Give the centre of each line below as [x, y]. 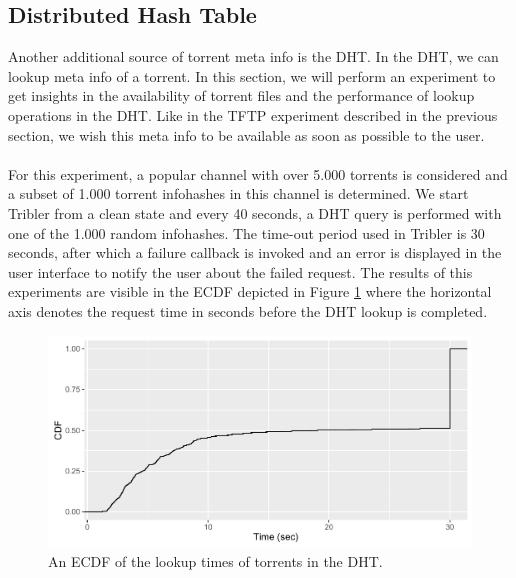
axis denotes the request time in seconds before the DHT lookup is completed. [248, 310]
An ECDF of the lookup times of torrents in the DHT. [215, 560]
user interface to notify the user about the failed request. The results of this [240, 271]
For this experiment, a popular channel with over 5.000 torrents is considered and [258, 173]
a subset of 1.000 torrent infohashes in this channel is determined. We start [238, 193]
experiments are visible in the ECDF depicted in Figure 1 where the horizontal [250, 291]
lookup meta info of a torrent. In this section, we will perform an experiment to [252, 75]
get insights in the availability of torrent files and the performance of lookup [241, 95]
